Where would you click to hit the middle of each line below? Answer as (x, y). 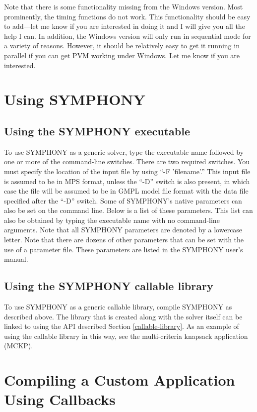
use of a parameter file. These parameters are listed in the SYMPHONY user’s (124, 249)
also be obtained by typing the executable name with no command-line (112, 220)
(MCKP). (19, 346)
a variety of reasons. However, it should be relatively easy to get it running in (122, 46)
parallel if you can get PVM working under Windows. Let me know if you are (122, 55)
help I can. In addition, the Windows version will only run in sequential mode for (128, 36)
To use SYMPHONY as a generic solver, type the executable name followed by (124, 152)
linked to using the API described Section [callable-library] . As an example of (122, 326)
